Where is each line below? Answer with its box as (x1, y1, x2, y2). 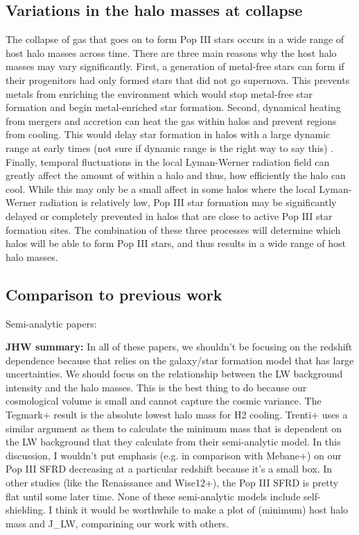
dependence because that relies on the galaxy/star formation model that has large (6, 353, 354, 367)
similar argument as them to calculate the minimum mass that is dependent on (6, 421, 342, 435)
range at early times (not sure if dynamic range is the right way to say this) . (6, 140, 334, 155)
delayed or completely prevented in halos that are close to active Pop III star (6, 208, 333, 223)
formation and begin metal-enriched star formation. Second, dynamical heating (6, 100, 341, 114)
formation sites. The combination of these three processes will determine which (6, 222, 341, 237)
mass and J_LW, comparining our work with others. (6, 516, 229, 530)
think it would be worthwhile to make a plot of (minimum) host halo (55, 502, 349, 517)
